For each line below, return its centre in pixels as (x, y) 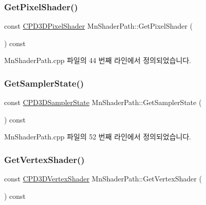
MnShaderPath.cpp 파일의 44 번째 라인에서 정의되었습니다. (98, 60)
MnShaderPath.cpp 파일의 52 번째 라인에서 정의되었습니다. (98, 137)
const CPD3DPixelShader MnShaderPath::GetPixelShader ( (98, 26)
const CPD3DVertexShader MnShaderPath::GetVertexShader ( (103, 179)
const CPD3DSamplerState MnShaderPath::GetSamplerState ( (103, 102)
